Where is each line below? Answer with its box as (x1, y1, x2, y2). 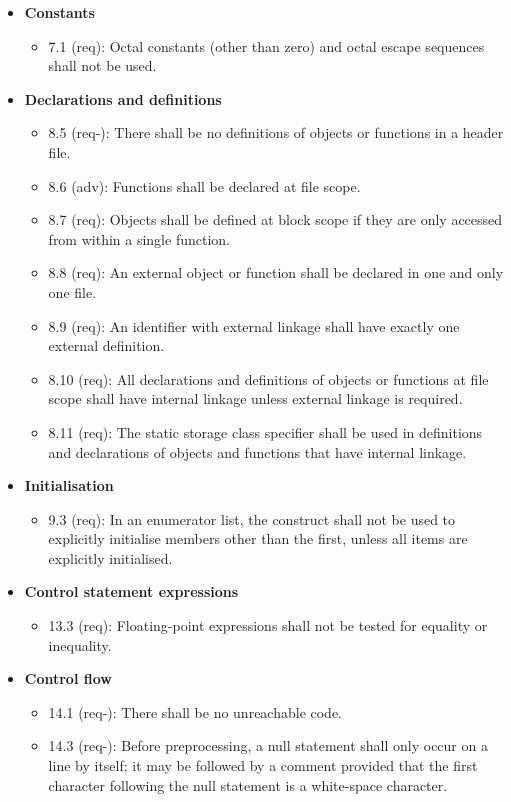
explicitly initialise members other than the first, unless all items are (48, 528, 468, 549)
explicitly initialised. (48, 547, 173, 568)
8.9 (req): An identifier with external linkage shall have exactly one (48, 315, 460, 336)
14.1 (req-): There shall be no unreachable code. (48, 701, 343, 722)
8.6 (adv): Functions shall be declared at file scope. (48, 175, 361, 196)
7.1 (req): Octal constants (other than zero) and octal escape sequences (48, 35, 485, 56)
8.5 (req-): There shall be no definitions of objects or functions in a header (48, 122, 504, 143)
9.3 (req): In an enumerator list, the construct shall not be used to (48, 508, 456, 529)
